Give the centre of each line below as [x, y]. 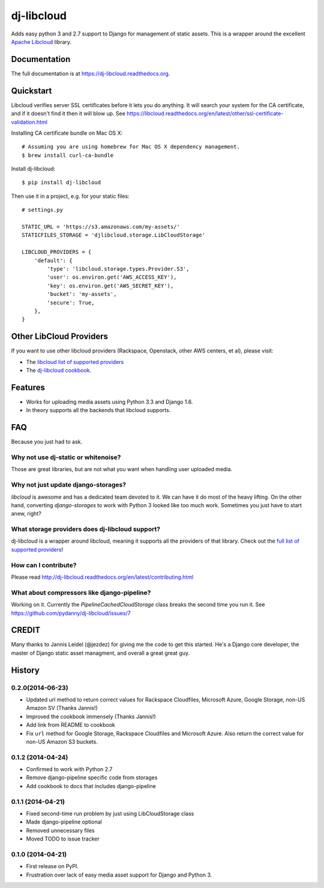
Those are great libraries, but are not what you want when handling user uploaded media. [122, 469]
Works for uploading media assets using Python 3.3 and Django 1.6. [109, 402]
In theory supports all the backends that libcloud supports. [98, 410]
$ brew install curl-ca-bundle [68, 155]
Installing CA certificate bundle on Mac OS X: [67, 133]
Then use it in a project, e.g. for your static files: [70, 196]
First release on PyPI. [52, 866]
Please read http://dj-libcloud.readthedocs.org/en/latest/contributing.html [102, 577]
